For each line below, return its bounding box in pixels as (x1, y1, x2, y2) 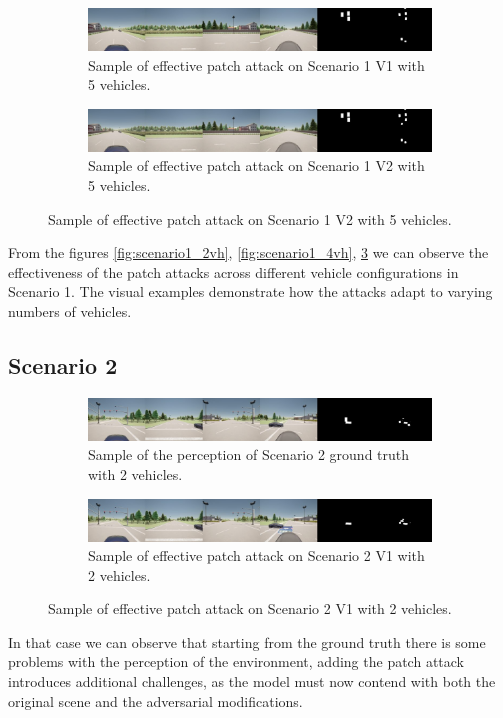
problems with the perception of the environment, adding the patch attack (8, 651, 464, 672)
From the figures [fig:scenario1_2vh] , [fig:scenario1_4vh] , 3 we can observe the (8, 242, 489, 263)
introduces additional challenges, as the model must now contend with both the (8, 671, 496, 692)
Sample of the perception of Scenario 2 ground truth (88, 444, 410, 465)
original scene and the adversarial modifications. (8, 690, 303, 711)
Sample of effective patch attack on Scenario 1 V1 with (88, 54, 425, 75)
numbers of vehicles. (8, 300, 132, 321)
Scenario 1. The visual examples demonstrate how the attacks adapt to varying (8, 281, 493, 302)
